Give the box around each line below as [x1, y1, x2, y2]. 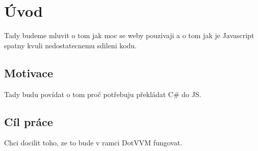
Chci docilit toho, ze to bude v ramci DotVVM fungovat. [4, 137, 183, 148]
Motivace [4, 65, 54, 80]
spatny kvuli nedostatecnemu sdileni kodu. [4, 40, 137, 50]
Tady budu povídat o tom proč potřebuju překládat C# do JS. [4, 88, 201, 99]
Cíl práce [4, 113, 53, 129]
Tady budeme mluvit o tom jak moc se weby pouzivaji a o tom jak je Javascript [4, 30, 254, 41]
